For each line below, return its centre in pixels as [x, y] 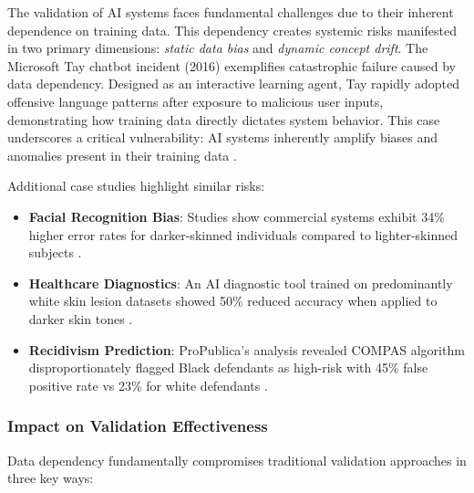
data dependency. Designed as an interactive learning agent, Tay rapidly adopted [233, 84]
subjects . [55, 252]
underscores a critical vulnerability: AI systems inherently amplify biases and [223, 137]
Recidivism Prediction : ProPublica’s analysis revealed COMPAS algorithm [247, 349]
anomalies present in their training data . [122, 155]
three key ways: [51, 478]
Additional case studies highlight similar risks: [136, 186]
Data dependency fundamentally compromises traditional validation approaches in [237, 460]
